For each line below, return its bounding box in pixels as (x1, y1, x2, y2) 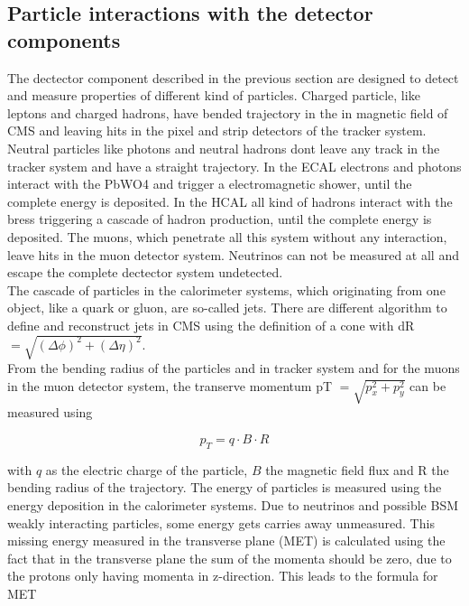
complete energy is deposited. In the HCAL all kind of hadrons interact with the (7, 191, 453, 210)
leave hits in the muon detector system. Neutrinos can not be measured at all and (7, 245, 459, 264)
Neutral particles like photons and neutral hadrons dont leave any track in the (7, 138, 440, 157)
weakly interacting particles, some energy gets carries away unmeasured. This (7, 513, 435, 532)
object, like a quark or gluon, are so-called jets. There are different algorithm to (7, 298, 447, 317)
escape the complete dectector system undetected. (7, 263, 283, 282)
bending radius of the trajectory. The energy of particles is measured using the (7, 478, 442, 497)
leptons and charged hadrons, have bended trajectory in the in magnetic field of (7, 103, 448, 122)
